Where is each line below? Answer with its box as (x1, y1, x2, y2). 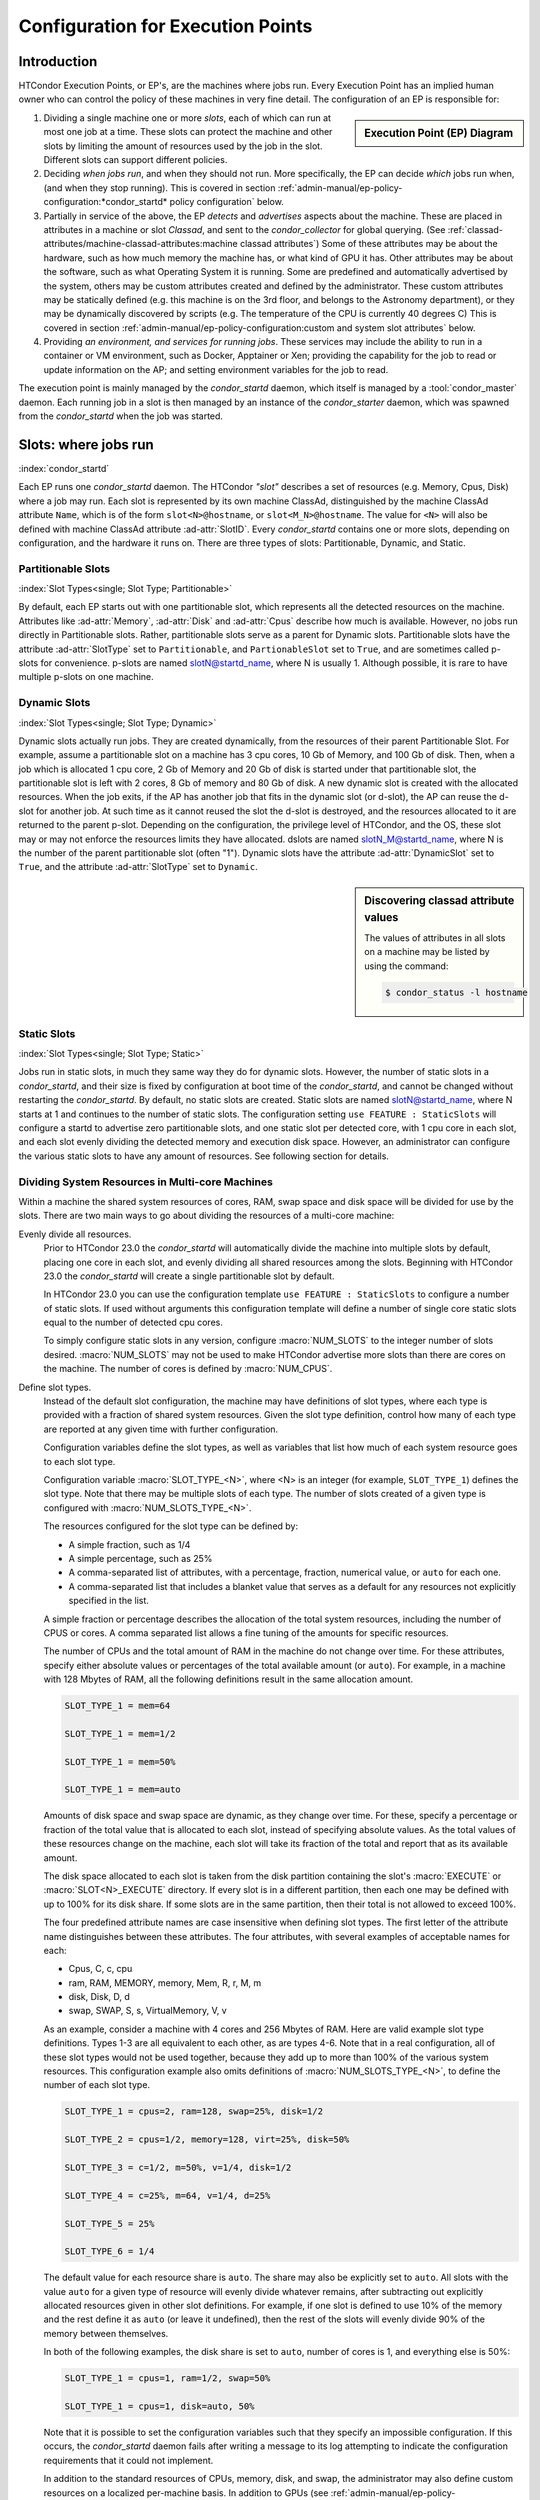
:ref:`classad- (447, 223, 504, 235)
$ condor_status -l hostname (385, 986, 529, 998)
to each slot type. (43, 1455, 116, 1467)
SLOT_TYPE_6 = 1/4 (64, 2246, 155, 2257)
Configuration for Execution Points (18, 15, 313, 37)
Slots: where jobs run (18, 436, 154, 453)
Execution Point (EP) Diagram (364, 126, 514, 140)
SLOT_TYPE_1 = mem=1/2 (64, 1728, 176, 1739)
